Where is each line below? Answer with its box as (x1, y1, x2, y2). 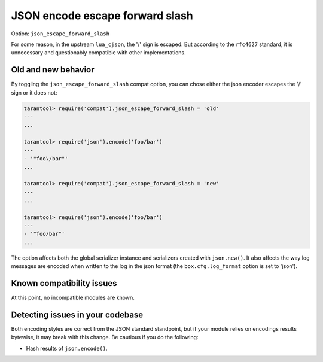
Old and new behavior (11, 65, 95, 75)
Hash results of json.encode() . (26, 345, 108, 352)
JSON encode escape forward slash (11, 9, 194, 22)
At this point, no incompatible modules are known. (11, 294, 135, 302)
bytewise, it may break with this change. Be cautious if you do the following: (11, 334, 199, 341)
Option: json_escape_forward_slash (11, 30, 110, 37)
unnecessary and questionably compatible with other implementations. (11, 49, 187, 56)
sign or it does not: (11, 89, 57, 96)
